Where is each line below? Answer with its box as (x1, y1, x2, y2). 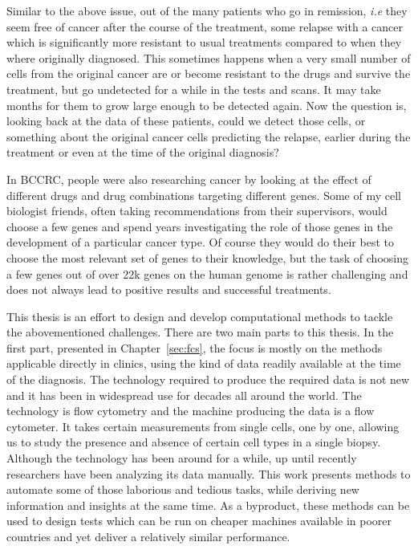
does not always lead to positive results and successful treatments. (6, 281, 331, 298)
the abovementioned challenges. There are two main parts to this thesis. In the (6, 324, 394, 340)
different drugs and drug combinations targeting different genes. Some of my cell (6, 186, 401, 203)
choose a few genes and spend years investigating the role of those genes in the (6, 218, 393, 234)
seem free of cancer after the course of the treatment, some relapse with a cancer (6, 18, 403, 35)
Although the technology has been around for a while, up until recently (6, 450, 357, 466)
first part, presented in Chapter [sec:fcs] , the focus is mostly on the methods (6, 339, 383, 356)
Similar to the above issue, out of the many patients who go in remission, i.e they (6, 2, 408, 18)
